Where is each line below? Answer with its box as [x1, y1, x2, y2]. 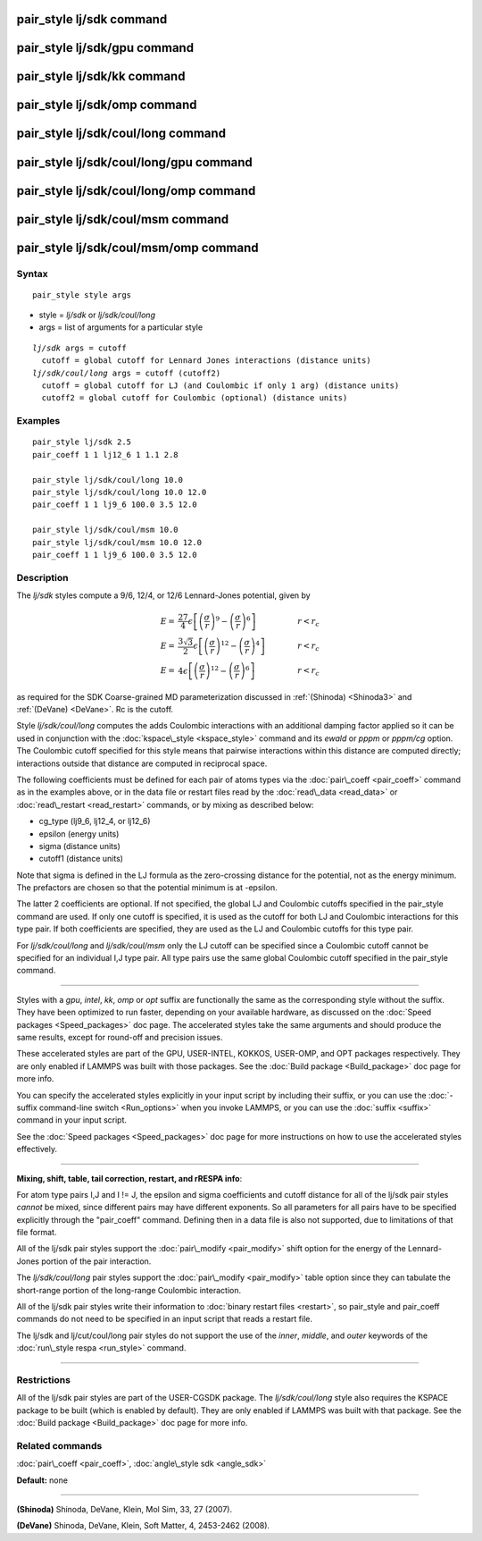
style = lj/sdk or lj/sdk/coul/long [38, 309, 156, 321]
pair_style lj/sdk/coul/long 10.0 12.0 [32, 487, 207, 497]
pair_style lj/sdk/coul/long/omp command [16, 183, 256, 198]
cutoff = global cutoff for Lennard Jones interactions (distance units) [41, 356, 371, 366]
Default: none [16, 1475, 69, 1486]
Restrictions [16, 1373, 71, 1385]
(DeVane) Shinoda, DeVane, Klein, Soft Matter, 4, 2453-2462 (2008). [16, 1520, 270, 1531]
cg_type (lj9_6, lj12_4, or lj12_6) [38, 816, 151, 827]
